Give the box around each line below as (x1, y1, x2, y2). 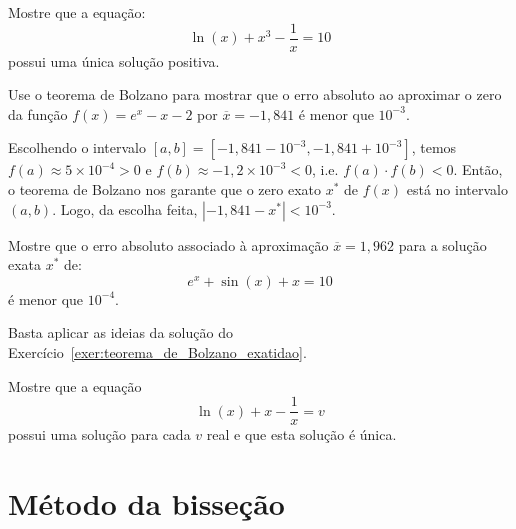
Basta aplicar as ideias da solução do (8, 322, 233, 343)
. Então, (453, 159, 503, 180)
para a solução (398, 234, 487, 255)
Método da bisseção (8, 483, 285, 524)
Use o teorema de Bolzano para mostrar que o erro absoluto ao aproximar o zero (8, 84, 502, 105)
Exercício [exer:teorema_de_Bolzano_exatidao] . (8, 342, 307, 362)
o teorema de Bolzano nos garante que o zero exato (8, 179, 321, 200)
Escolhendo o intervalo (8, 137, 146, 158)
